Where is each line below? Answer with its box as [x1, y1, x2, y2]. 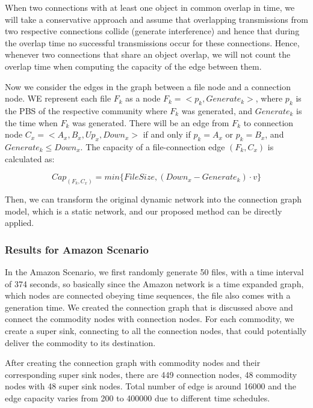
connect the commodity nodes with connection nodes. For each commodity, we [5, 312, 294, 325]
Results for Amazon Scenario [5, 242, 149, 257]
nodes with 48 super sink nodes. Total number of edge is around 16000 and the [5, 380, 296, 392]
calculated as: [5, 152, 55, 165]
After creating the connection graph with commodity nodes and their [5, 356, 261, 369]
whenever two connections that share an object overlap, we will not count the [5, 48, 291, 61]
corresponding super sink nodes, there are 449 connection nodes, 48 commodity [5, 368, 297, 380]
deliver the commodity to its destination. [5, 336, 156, 349]
